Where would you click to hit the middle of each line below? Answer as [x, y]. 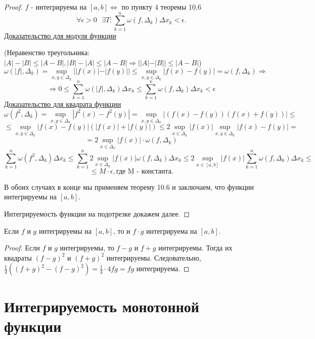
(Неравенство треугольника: [47, 52]
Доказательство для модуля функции [60, 35]
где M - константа [144, 171]
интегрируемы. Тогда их [195, 248]
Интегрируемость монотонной [102, 306]
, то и [122, 230]
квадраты [18, 257]
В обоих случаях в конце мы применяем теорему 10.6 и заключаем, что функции [129, 186]
